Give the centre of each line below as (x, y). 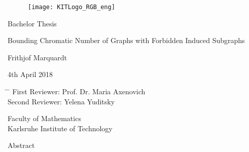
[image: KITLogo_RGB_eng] (72, 7)
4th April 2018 (30, 74)
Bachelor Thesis (32, 23)
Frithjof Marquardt (38, 57)
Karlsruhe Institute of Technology (60, 128)
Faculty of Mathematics (44, 118)
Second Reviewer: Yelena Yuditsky (61, 101)
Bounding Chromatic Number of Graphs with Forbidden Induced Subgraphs (126, 40)
